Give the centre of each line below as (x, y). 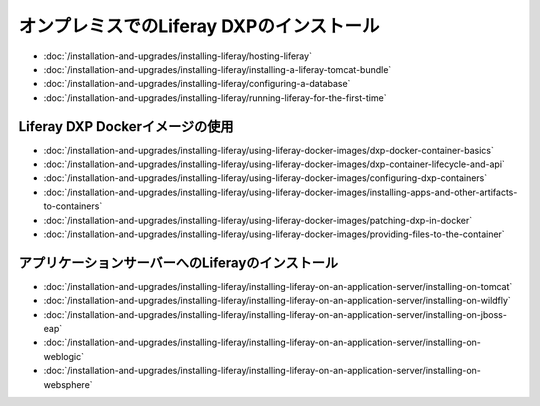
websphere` (68, 384)
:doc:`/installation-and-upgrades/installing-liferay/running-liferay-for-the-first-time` (215, 97)
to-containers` (73, 206)
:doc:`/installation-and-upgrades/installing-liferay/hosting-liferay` (177, 56)
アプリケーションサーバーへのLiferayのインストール (178, 262)
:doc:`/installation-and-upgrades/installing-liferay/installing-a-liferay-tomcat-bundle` (217, 69)
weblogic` (64, 356)
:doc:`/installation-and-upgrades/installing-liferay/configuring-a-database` (197, 84)
